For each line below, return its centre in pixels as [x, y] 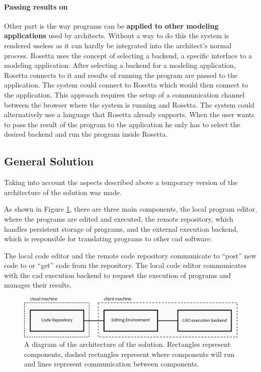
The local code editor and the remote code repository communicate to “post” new [130, 255]
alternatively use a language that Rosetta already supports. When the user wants [129, 114]
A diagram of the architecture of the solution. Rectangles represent [127, 344]
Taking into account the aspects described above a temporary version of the [121, 182]
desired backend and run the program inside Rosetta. [86, 134]
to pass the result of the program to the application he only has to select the [122, 124]
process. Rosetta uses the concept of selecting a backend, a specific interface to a [128, 55]
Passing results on [36, 6]
